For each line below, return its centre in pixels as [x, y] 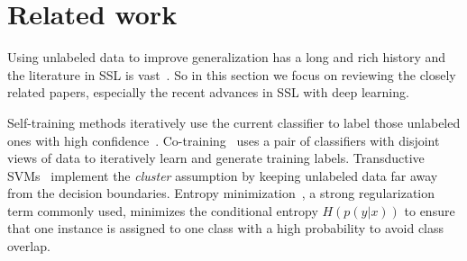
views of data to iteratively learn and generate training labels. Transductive [216, 158]
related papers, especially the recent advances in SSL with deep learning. [208, 92]
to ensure [430, 210]
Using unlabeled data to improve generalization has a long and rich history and [227, 57]
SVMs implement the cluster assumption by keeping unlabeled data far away [223, 175]
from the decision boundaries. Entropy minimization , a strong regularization [221, 193]
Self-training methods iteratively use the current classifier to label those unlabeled [234, 122]
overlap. [29, 246]
